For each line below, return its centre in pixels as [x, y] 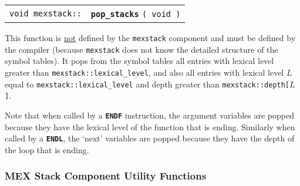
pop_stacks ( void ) [136, 14]
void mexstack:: [45, 13]
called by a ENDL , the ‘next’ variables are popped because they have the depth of [150, 138]
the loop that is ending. [47, 149]
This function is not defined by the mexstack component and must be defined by [150, 38]
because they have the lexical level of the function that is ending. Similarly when [150, 126]
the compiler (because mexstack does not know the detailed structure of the [141, 49]
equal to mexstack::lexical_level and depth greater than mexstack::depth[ [147, 84]
